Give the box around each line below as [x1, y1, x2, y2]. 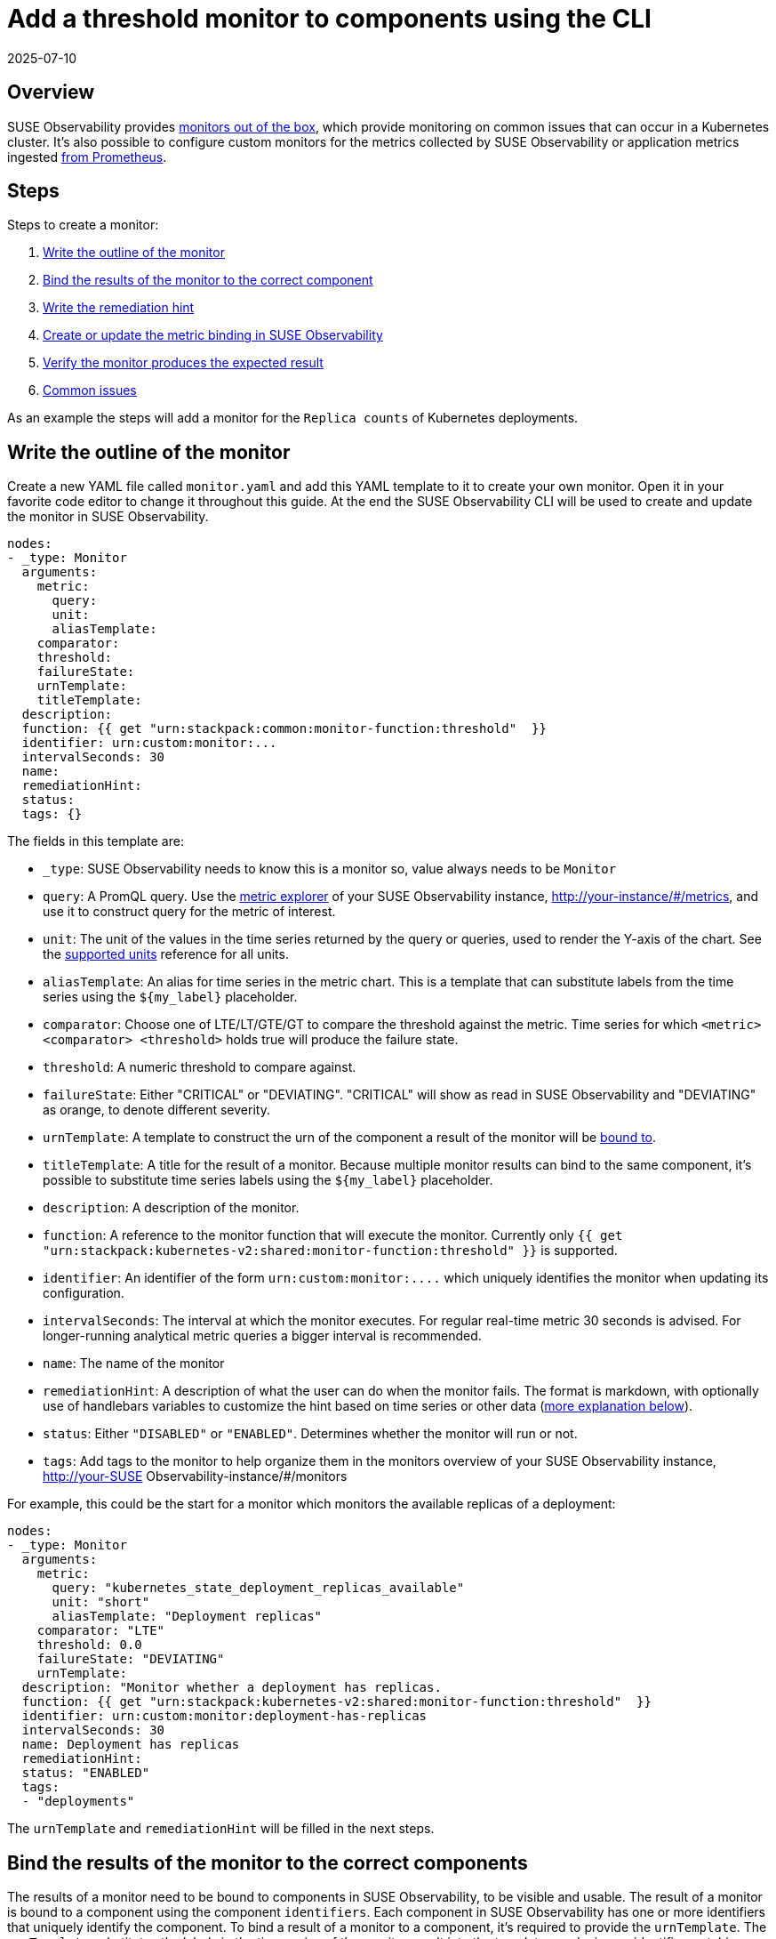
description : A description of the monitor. [43, 1200, 300, 1216]
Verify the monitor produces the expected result [43, 355, 324, 371]
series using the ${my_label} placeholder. [43, 989, 298, 1005]
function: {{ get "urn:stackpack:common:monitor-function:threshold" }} [21, 721, 547, 736]
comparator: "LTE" [36, 1623, 165, 1638]
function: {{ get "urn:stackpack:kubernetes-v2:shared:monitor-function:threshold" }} [21, 1694, 652, 1710]
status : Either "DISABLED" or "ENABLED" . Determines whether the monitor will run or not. [43, 1426, 578, 1442]
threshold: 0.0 [36, 1637, 142, 1653]
